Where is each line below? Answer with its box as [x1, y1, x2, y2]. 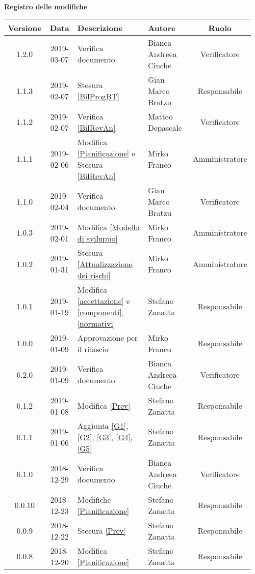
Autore [148, 22, 176, 33]
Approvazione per [77, 332, 138, 343]
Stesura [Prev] [77, 525, 126, 537]
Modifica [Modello [77, 221, 140, 233]
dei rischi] [77, 269, 111, 281]
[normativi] [77, 317, 116, 329]
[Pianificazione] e [77, 147, 135, 159]
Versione [8, 22, 42, 33]
